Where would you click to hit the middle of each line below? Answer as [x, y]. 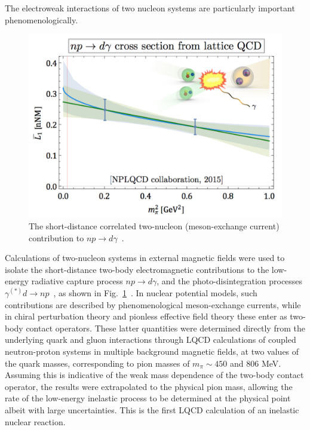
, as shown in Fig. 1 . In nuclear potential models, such [155, 292]
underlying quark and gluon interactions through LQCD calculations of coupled [151, 340]
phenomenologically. [42, 19]
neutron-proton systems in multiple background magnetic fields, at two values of [152, 351]
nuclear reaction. [35, 421]
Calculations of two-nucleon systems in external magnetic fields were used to [145, 258]
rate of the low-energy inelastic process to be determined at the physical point [148, 398]
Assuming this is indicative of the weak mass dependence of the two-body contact [154, 375]
